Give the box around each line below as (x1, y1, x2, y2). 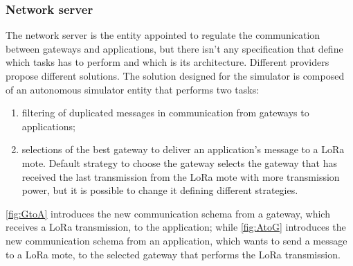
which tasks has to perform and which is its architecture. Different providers (6, 55, 329, 69)
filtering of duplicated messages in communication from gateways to (21, 105, 309, 120)
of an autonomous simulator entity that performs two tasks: (6, 82, 260, 96)
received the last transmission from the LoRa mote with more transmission (21, 169, 340, 184)
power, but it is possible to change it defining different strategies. (21, 183, 298, 197)
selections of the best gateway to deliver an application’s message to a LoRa (21, 142, 345, 157)
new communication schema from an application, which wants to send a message (6, 233, 347, 247)
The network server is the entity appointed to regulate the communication (6, 28, 320, 42)
